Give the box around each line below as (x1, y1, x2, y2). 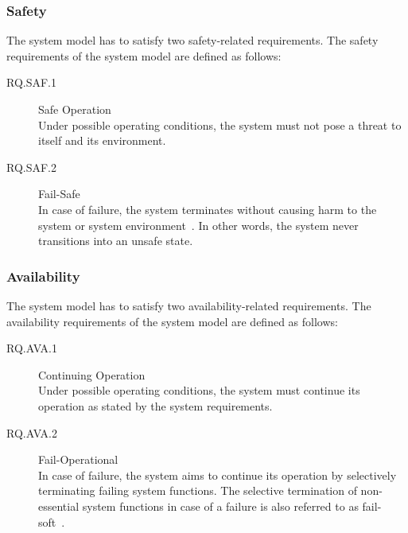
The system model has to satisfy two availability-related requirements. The (6, 297, 371, 313)
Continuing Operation (38, 366, 146, 383)
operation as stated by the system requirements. (38, 397, 273, 414)
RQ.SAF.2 (6, 158, 57, 175)
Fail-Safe (38, 185, 80, 202)
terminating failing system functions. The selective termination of (38, 482, 357, 499)
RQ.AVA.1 (6, 340, 57, 356)
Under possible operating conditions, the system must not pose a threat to (38, 116, 402, 133)
